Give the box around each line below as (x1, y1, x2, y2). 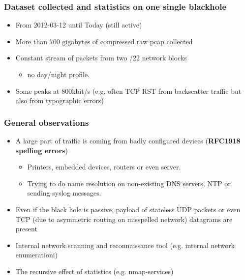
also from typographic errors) (15, 95, 104, 106)
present (15, 224, 37, 234)
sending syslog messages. (27, 188, 101, 198)
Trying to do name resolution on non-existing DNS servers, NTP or (27, 178, 231, 188)
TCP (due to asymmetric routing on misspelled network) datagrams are (15, 214, 233, 224)
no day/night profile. (27, 69, 90, 79)
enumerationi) (15, 250, 58, 260)
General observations (4, 116, 89, 128)
